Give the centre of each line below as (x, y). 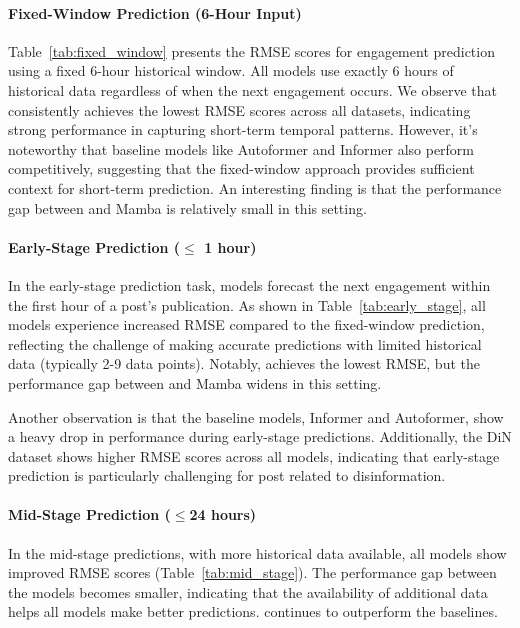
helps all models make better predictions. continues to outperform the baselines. (253, 611)
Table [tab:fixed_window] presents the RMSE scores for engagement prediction (251, 50)
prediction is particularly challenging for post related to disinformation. (227, 475)
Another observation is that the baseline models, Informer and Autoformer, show (256, 416)
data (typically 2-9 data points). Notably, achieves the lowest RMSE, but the (244, 363)
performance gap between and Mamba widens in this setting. (195, 382)
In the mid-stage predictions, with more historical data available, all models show (257, 552)
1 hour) (230, 246)
